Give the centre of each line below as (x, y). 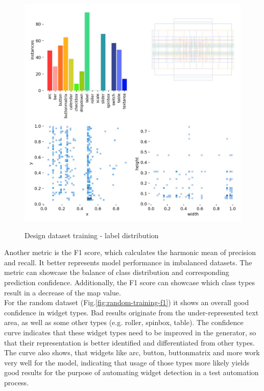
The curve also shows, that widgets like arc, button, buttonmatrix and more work (132, 352)
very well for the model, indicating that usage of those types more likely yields (127, 362)
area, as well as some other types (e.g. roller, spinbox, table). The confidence (124, 322)
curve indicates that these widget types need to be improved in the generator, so (130, 332)
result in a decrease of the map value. (63, 292)
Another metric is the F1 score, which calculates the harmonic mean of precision (130, 252)
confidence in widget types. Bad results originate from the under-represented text (131, 312)
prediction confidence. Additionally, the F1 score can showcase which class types (130, 282)
